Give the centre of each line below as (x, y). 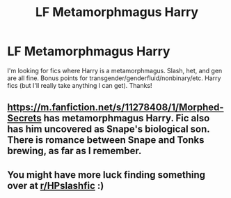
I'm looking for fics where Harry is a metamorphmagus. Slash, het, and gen (115, 70)
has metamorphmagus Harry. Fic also (127, 118)
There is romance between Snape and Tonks (106, 140)
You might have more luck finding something (106, 175)
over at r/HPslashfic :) (56, 185)
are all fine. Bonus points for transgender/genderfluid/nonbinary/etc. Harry (114, 78)
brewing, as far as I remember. (74, 151)
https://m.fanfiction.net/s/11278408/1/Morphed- (115, 108)
